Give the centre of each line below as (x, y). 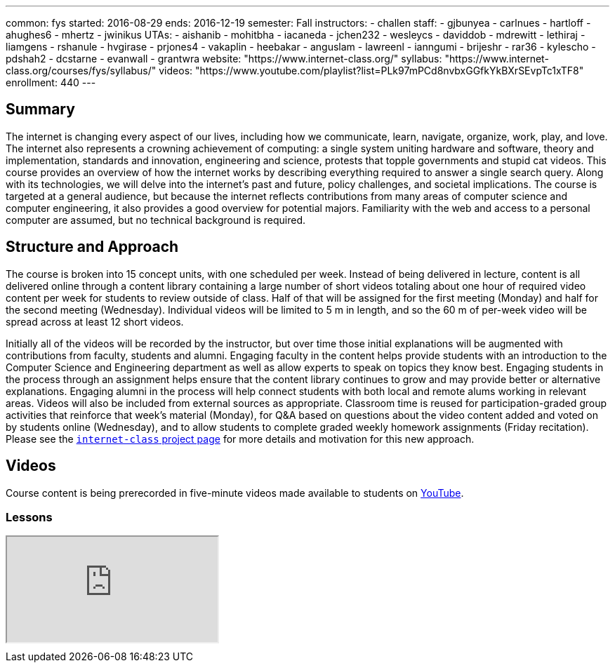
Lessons (29, 517)
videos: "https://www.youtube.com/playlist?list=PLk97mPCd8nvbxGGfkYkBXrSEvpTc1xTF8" (371, 71)
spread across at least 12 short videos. (95, 321)
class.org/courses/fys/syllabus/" (81, 71)
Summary (40, 109)
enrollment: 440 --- (51, 82)
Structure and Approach (92, 247)
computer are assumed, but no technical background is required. (156, 220)
